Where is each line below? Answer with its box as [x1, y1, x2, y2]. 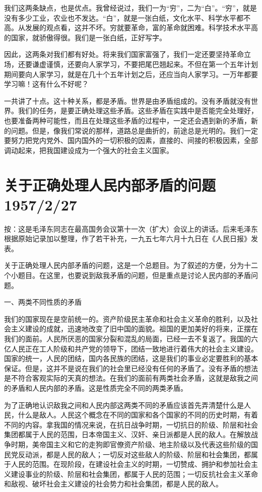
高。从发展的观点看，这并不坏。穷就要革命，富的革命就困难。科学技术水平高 [4, 22, 258, 33]
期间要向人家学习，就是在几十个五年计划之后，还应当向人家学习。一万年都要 [4, 68, 258, 79]
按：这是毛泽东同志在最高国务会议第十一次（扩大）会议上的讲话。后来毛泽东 [4, 223, 258, 234]
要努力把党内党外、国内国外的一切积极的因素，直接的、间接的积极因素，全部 [4, 135, 258, 146]
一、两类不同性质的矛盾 [4, 297, 82, 307]
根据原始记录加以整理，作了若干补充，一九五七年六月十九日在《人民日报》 [4, 233, 251, 244]
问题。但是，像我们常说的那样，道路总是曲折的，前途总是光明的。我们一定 [11, 125, 258, 135]
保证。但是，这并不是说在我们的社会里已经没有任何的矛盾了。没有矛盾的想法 [4, 363, 258, 373]
